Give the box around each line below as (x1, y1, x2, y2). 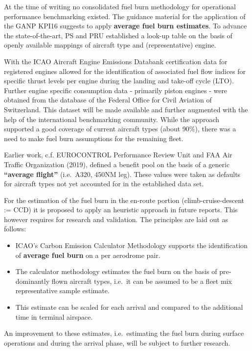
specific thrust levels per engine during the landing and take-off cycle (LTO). (4, 75, 234, 86)
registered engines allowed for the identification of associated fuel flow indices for (4, 66, 246, 76)
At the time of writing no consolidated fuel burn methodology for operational (4, 1, 236, 11)
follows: (4, 224, 26, 234)
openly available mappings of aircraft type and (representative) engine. (4, 40, 216, 50)
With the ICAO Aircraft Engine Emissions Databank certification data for (4, 56, 228, 66)
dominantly (15, 276, 50, 286)
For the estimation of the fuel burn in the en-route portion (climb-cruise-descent (4, 195, 245, 205)
